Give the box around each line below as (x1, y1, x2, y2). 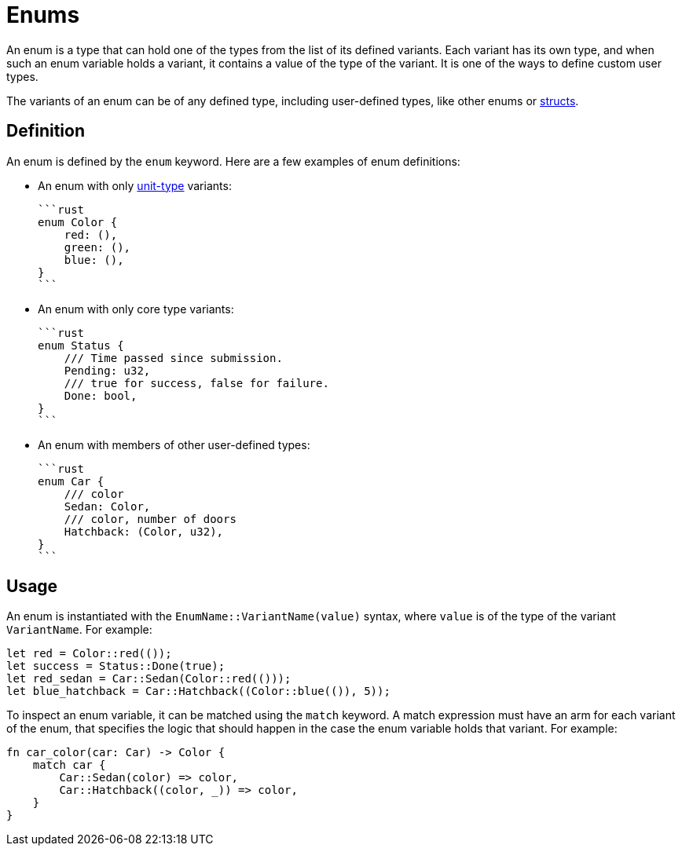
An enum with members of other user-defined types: (38, 437, 310, 452)
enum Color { (38, 215, 118, 229)
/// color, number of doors (64, 512, 236, 525)
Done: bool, (64, 389, 137, 402)
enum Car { (38, 474, 104, 488)
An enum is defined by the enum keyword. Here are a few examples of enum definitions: (6, 154, 460, 168)
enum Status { (38, 338, 124, 352)
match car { (32, 759, 106, 772)
